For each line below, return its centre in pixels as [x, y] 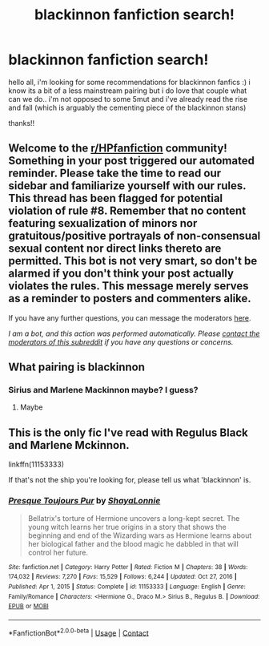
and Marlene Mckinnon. [69, 445]
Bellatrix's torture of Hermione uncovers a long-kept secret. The [134, 518]
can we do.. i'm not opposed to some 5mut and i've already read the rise [128, 99]
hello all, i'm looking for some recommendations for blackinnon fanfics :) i [129, 82]
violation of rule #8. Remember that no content [127, 211]
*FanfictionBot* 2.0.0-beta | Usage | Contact [79, 632]
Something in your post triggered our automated [131, 161]
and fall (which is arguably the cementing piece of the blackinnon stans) [127, 107]
